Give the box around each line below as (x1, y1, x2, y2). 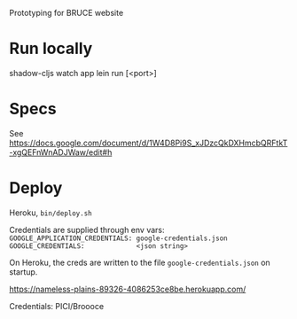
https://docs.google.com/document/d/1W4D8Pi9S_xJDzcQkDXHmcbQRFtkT (9, 137, 288, 148)
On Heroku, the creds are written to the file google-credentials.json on (9, 257, 270, 268)
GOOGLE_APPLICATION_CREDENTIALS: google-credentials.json (9, 234, 228, 243)
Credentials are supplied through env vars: (9, 224, 166, 235)
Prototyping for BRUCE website (9, 8, 124, 18)
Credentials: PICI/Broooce (9, 300, 105, 311)
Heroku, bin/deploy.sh (9, 207, 93, 218)
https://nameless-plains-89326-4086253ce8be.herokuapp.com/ (9, 284, 246, 294)
